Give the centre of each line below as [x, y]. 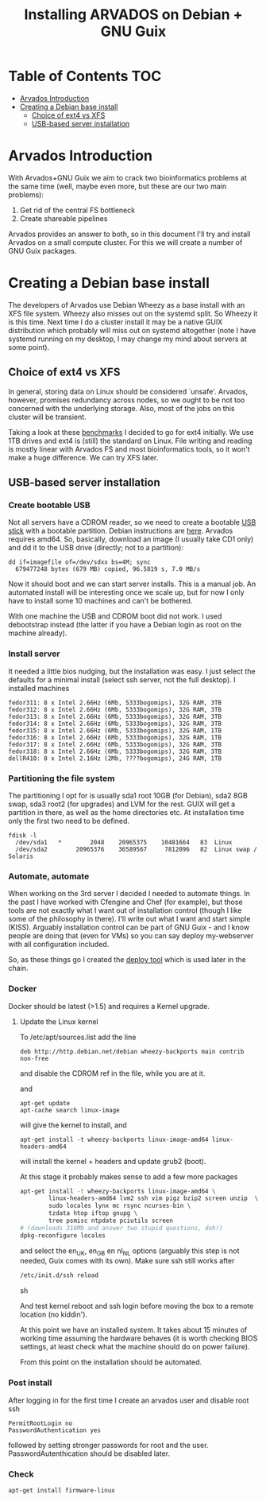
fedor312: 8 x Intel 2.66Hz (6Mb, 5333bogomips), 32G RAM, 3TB [115, 709]
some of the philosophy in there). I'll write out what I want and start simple [129, 919]
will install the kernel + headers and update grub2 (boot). [113, 1161]
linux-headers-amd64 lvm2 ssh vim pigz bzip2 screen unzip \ [154, 1198]
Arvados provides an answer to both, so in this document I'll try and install [129, 234]
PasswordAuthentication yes [55, 1430]
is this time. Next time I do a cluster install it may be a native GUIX [116, 322]
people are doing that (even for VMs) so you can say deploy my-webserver [131, 936]
